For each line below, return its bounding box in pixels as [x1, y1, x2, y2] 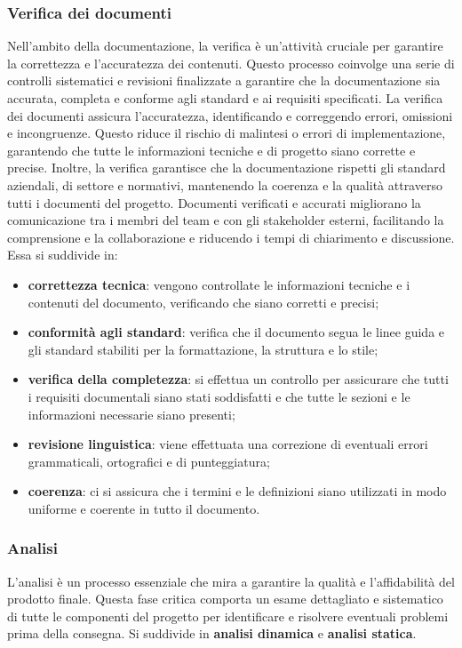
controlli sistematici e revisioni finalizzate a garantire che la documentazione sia [7, 71, 441, 90]
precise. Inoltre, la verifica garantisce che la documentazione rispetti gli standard [7, 158, 446, 177]
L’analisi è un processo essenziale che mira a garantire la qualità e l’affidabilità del [7, 572, 455, 590]
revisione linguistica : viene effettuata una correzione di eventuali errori [28, 435, 428, 453]
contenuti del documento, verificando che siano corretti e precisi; [28, 292, 379, 311]
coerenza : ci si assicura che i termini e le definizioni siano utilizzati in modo [28, 482, 447, 500]
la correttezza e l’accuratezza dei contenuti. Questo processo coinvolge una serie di [7, 53, 455, 72]
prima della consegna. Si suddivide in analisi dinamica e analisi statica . [7, 624, 417, 643]
